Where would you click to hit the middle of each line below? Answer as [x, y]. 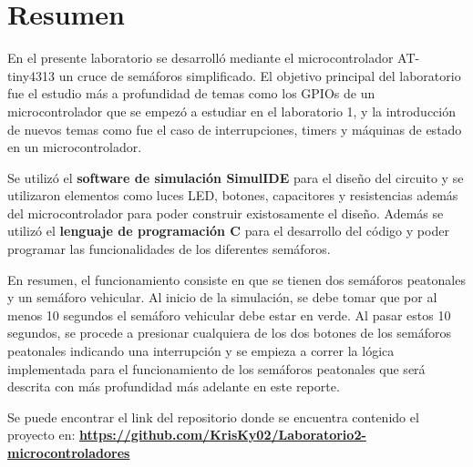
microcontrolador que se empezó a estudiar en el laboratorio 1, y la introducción [231, 111]
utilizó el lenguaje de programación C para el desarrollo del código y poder [228, 231]
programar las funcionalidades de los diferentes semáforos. [169, 249]
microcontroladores [69, 452]
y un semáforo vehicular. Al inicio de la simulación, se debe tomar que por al [222, 297]
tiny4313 [31, 75]
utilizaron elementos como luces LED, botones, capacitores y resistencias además [233, 195]
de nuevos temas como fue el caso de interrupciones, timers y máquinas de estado [235, 129]
